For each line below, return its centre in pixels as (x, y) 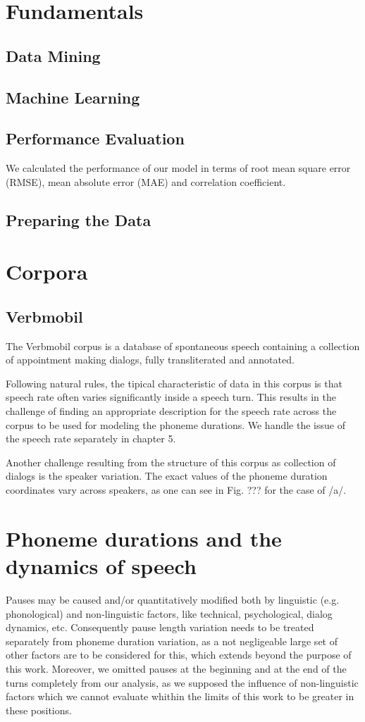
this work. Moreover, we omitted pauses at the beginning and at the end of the (176, 668)
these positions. (39, 710)
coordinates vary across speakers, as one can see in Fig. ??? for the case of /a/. (176, 490)
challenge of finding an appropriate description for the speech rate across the (171, 411)
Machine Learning (73, 97)
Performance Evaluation (95, 138)
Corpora (47, 272)
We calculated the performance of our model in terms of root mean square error (178, 168)
